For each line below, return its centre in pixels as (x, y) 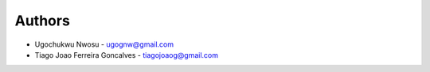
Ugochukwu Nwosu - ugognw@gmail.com (104, 44)
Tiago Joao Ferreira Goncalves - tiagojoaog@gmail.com (127, 55)
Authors (43, 21)
